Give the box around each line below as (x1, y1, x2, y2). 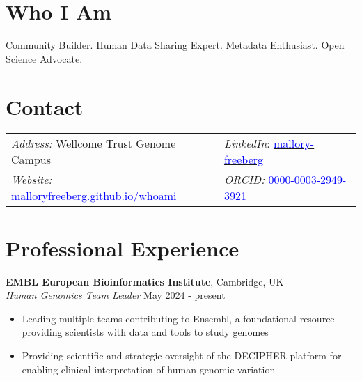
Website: (11, 171, 52, 188)
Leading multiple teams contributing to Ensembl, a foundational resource (22, 311, 335, 325)
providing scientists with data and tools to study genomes (22, 325, 269, 339)
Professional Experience (6, 233, 239, 262)
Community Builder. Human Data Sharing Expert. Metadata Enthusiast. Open (6, 38, 345, 52)
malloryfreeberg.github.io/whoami (11, 187, 177, 204)
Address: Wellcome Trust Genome (11, 135, 176, 152)
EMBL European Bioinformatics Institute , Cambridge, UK (6, 274, 284, 288)
